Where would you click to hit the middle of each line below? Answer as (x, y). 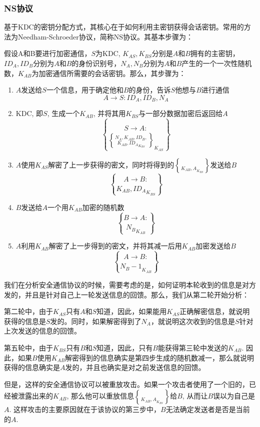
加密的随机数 (103, 207)
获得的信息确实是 (32, 367)
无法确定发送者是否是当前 (208, 409)
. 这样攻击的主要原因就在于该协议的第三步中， (85, 409)
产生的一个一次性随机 (217, 63)
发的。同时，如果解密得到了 (96, 321)
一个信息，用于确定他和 (85, 90)
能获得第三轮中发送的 (193, 347)
